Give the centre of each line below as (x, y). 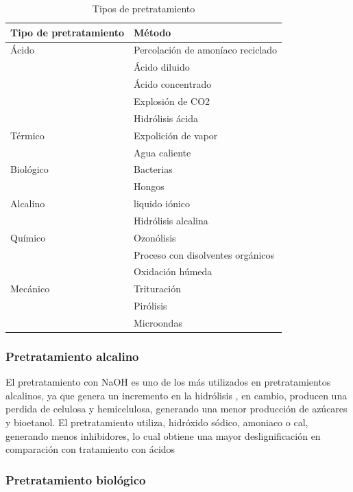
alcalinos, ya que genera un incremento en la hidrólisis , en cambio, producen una (176, 395)
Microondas (158, 322)
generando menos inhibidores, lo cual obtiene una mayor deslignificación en (163, 435)
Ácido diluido (161, 67)
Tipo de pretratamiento (67, 32)
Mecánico (30, 289)
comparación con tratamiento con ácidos (90, 449)
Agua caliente (162, 152)
